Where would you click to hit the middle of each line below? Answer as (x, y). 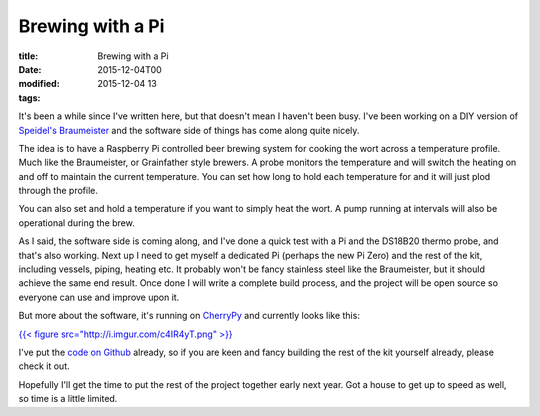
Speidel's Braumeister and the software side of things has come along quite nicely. (189, 130)
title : (28, 56)
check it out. (44, 366)
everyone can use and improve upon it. (99, 297)
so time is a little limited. (68, 399)
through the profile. (58, 191)
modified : (39, 84)
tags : (29, 97)
